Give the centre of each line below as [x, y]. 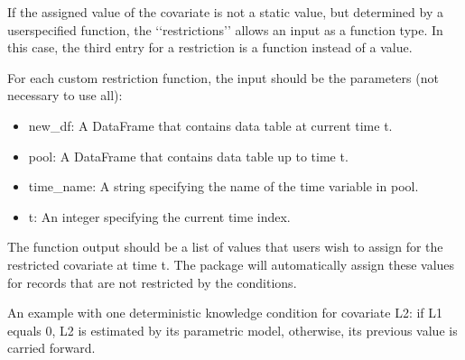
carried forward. [51, 348]
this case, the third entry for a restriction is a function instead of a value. [210, 47]
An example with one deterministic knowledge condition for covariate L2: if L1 [225, 313]
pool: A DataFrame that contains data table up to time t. [188, 156]
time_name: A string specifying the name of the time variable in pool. [223, 186]
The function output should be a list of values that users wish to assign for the [225, 247]
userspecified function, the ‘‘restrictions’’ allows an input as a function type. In [225, 29]
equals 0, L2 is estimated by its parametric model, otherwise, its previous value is [232, 330]
